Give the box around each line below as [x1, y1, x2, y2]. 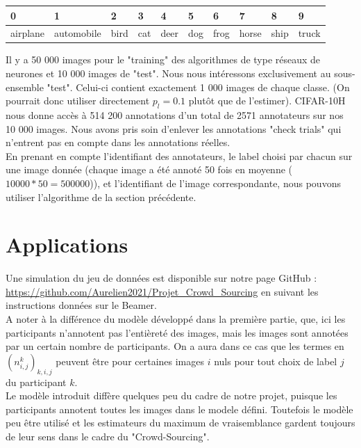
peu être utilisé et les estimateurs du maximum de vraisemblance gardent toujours [6, 415, 355, 430]
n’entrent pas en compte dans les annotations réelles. [6, 135, 230, 150]
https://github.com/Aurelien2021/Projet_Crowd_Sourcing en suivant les [6, 284, 319, 298]
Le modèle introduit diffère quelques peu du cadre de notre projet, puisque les [6, 388, 337, 403]
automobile [54, 26, 101, 40]
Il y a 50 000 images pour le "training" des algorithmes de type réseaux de [6, 52, 321, 67]
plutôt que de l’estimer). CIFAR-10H [188, 93, 346, 108]
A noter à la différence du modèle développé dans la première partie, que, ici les [6, 312, 346, 326]
